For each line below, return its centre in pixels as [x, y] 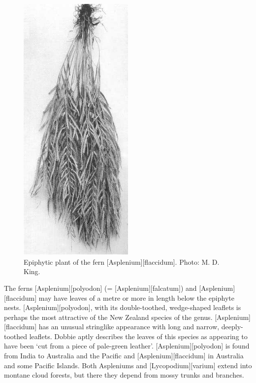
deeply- [232, 327]
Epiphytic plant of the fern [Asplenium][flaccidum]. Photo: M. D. [122, 261]
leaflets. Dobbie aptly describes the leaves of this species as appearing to [138, 336]
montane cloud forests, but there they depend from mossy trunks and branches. [124, 375]
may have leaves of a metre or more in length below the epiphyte [136, 297]
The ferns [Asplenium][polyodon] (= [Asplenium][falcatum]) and [100, 288]
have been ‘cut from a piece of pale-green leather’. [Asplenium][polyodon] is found [127, 346]
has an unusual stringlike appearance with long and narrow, [129, 327]
